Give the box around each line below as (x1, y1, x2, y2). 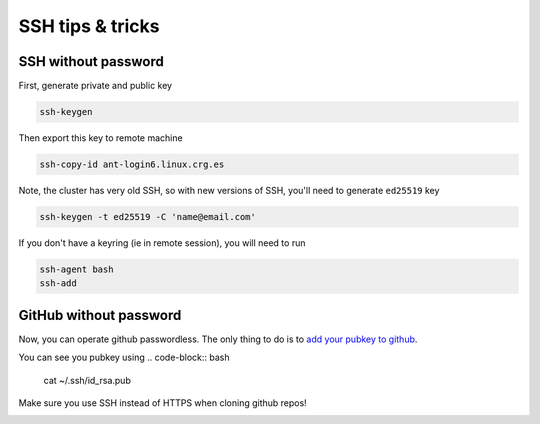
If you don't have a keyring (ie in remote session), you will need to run (18, 236, 306, 249)
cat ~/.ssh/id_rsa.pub (43, 374, 132, 386)
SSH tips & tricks (18, 15, 160, 37)
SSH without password (18, 53, 165, 70)
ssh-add (39, 278, 77, 289)
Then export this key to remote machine (18, 132, 184, 144)
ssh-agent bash (39, 263, 114, 275)
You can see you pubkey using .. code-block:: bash (18, 351, 230, 364)
